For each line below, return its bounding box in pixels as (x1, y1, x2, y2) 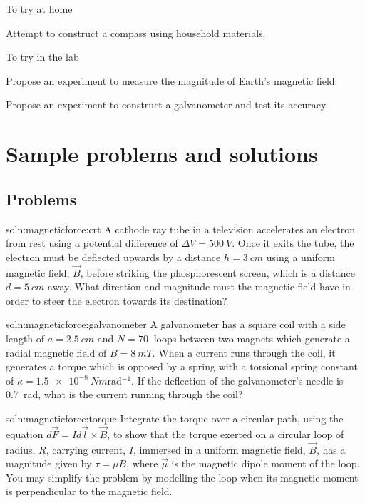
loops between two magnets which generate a (153, 330, 350, 345)
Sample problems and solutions (6, 139, 318, 168)
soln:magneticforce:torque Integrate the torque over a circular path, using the (6, 410, 344, 425)
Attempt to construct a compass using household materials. (6, 25, 266, 40)
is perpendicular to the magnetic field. (6, 484, 173, 499)
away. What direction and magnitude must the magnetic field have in (48, 279, 351, 294)
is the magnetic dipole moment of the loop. (171, 456, 360, 471)
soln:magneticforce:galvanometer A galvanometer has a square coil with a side (6, 317, 346, 332)
